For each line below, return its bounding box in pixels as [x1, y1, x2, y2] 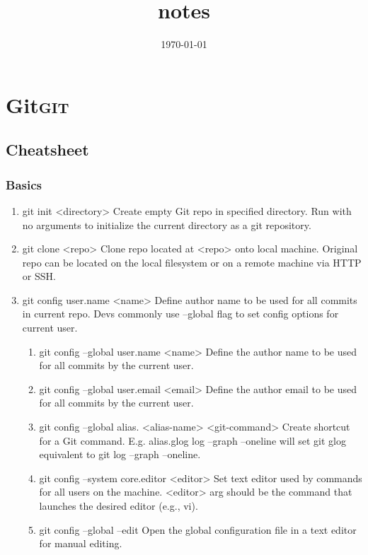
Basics [6, 175, 42, 193]
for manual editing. [39, 536, 122, 551]
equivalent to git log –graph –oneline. [39, 447, 201, 462]
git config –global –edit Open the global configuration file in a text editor [39, 522, 357, 537]
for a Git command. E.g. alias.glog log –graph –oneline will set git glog [39, 433, 346, 448]
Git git [6, 90, 69, 119]
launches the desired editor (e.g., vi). [39, 498, 198, 513]
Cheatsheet [6, 139, 89, 160]
